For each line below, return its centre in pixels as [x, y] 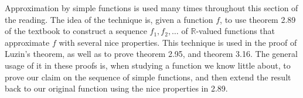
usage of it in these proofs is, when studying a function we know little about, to [148, 65]
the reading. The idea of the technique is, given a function [109, 19]
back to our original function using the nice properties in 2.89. [116, 88]
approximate [27, 42]
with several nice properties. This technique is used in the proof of [178, 42]
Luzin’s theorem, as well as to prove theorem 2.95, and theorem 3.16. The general [151, 54]
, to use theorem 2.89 [258, 19]
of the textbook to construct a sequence [76, 31]
